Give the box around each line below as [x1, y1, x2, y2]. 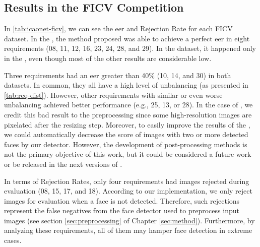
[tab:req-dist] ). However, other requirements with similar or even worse [4, 89, 223, 100]
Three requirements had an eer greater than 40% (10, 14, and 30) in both [4, 70, 231, 80]
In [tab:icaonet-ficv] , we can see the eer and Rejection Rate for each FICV [4, 23, 233, 34]
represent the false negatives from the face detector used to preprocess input [4, 205, 239, 216]
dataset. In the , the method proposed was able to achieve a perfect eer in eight [4, 33, 250, 43]
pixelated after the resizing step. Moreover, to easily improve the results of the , [4, 119, 250, 130]
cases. [4, 235, 22, 245]
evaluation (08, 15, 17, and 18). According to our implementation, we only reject [4, 186, 252, 196]
